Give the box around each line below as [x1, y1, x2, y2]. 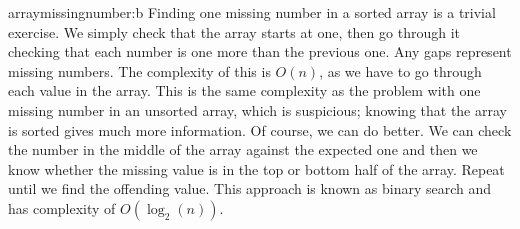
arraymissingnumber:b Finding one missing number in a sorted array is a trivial [8, 2, 496, 22]
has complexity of [8, 197, 116, 218]
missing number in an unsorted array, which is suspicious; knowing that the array [8, 99, 507, 120]
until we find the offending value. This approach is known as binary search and [8, 178, 492, 199]
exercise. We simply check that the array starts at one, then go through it [8, 21, 460, 42]
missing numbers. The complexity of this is [8, 60, 271, 81]
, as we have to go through [319, 60, 482, 81]
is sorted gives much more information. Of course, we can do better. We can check [8, 119, 512, 140]
